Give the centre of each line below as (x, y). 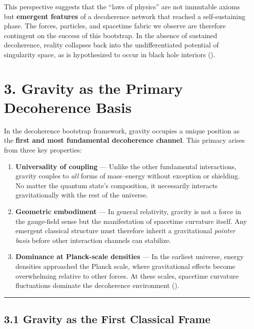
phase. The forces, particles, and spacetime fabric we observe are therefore (115, 26)
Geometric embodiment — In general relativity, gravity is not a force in (128, 211)
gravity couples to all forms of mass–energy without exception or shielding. (128, 176)
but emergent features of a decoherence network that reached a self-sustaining (125, 16)
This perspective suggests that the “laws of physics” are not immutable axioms (122, 6)
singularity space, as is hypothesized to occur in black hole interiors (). (110, 54)
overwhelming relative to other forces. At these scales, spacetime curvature (127, 275)
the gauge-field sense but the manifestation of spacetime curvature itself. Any (131, 221)
